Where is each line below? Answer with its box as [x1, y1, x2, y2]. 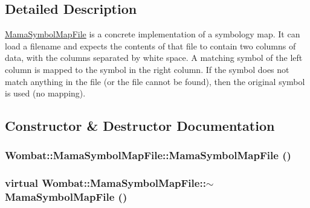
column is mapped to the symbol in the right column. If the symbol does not [5, 63, 289, 75]
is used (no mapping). [5, 87, 86, 99]
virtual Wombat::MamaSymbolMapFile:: [5, 175, 206, 191]
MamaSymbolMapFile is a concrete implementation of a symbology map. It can [5, 28, 300, 40]
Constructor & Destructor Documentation [5, 116, 275, 135]
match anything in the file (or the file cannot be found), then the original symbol [5, 75, 305, 87]
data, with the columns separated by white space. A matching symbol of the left [5, 51, 303, 64]
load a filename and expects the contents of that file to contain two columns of [5, 39, 296, 52]
